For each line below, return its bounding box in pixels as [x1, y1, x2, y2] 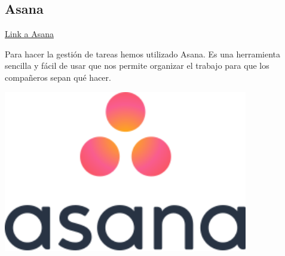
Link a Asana [5, 28, 54, 40]
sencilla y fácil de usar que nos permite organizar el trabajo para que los [5, 59, 269, 72]
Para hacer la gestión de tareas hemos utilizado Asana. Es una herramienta [5, 47, 281, 60]
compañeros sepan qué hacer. [5, 71, 111, 83]
